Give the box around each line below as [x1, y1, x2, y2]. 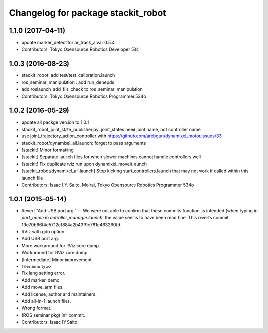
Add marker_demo [21, 277, 60, 283]
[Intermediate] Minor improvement [21, 256, 92, 263]
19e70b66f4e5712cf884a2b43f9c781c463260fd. [21, 221, 122, 228]
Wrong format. [21, 305, 52, 311]
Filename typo [21, 263, 51, 269]
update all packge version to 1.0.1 [21, 119, 89, 125]
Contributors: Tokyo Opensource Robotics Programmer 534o [21, 93, 146, 99]
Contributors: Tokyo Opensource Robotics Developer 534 [21, 46, 139, 52]
